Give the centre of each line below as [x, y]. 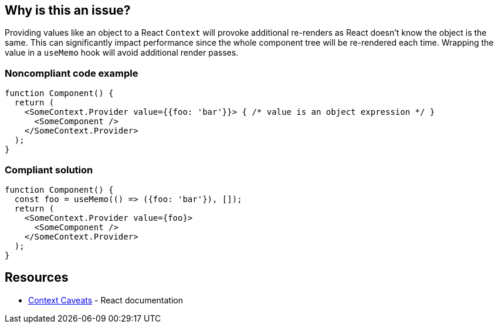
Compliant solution [49, 170]
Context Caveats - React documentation [106, 300]
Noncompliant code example [72, 73]
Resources [37, 278]
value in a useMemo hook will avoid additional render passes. [122, 53]
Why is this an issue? [68, 10]
